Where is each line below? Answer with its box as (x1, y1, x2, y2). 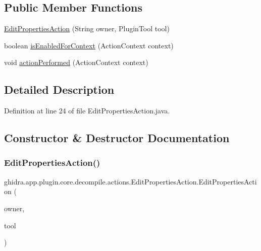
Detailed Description (4, 82, 115, 97)
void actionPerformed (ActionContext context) (4, 57, 148, 68)
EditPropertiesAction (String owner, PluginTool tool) (4, 23, 170, 34)
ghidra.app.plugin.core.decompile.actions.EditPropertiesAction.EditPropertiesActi (4, 176, 257, 186)
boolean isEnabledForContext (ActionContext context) (4, 40, 174, 50)
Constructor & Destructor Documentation (4, 130, 230, 146)
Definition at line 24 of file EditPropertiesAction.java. (4, 105, 170, 116)
